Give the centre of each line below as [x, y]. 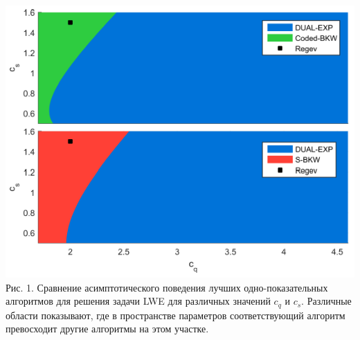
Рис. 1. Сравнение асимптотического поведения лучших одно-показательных [167, 287]
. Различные [326, 301]
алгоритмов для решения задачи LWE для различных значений [138, 301]
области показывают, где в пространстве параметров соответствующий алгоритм [175, 315]
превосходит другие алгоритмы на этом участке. [107, 329]
